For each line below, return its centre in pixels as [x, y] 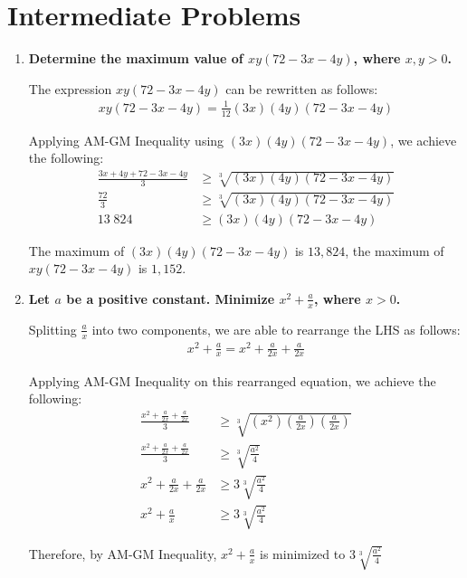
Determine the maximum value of [136, 58]
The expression [70, 88]
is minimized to [303, 553]
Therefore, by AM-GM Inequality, [123, 553]
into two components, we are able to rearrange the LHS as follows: [276, 329]
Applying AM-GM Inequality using [126, 140]
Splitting [52, 329]
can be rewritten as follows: [302, 88]
